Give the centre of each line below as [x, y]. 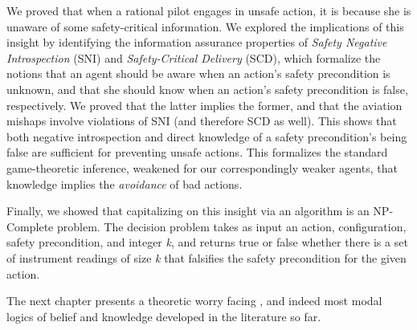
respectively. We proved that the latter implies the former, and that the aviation [204, 105]
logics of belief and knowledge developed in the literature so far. [164, 316]
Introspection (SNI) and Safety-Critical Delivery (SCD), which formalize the [194, 57]
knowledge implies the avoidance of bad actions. [125, 183]
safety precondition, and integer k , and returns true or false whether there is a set [207, 242]
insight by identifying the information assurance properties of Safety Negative [197, 42]
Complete [30, 226]
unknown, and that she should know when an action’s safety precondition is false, [207, 89]
